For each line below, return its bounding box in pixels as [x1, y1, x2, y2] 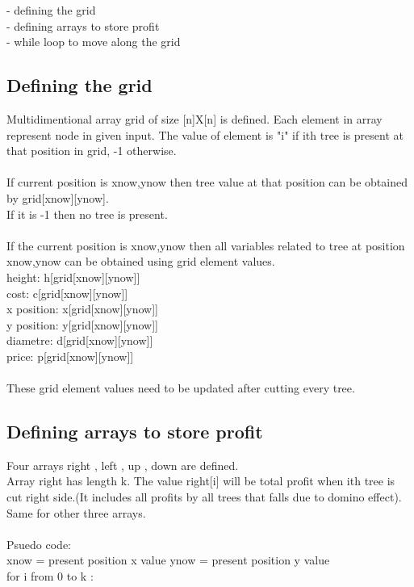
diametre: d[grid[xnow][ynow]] [6, 332, 153, 349]
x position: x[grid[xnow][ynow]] [6, 300, 159, 317]
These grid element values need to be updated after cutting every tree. [6, 379, 355, 396]
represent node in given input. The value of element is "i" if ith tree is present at [6, 126, 404, 143]
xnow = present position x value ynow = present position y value [6, 551, 330, 568]
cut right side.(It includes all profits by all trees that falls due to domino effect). [6, 488, 402, 505]
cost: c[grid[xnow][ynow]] [6, 284, 128, 301]
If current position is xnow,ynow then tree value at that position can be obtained [6, 174, 408, 191]
